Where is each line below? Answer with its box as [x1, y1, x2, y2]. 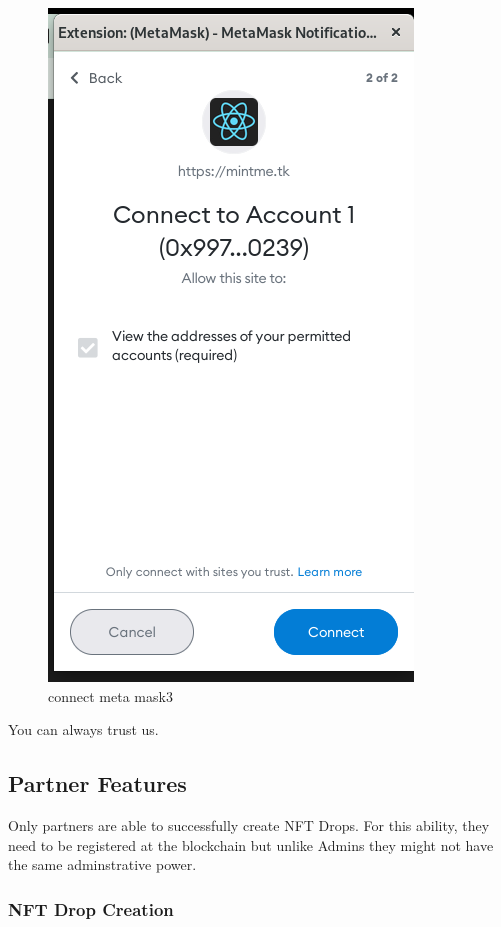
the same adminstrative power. [8, 854, 197, 875]
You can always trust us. [8, 719, 159, 740]
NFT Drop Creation [8, 896, 174, 921]
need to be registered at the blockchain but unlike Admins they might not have [8, 834, 494, 855]
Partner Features [8, 768, 187, 799]
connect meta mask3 [48, 685, 173, 706]
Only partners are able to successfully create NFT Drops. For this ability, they [8, 814, 490, 835]
